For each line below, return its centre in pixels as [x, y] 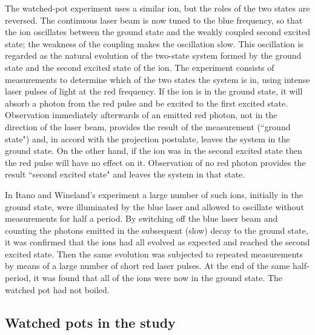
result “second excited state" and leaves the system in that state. [125, 174]
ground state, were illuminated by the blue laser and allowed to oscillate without [154, 206]
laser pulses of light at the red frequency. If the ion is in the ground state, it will [154, 91]
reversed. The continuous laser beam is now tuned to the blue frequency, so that [154, 20]
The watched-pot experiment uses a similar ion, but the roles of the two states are [157, 8]
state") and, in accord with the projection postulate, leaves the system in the [148, 138]
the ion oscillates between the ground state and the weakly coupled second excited [157, 32]
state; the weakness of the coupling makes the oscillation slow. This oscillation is [154, 43]
